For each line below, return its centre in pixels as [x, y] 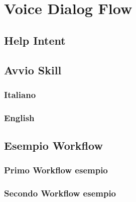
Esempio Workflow [53, 145]
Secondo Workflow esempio [60, 193]
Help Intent [35, 40]
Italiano [20, 94]
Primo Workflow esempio [56, 170]
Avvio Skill [33, 70]
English [19, 117]
